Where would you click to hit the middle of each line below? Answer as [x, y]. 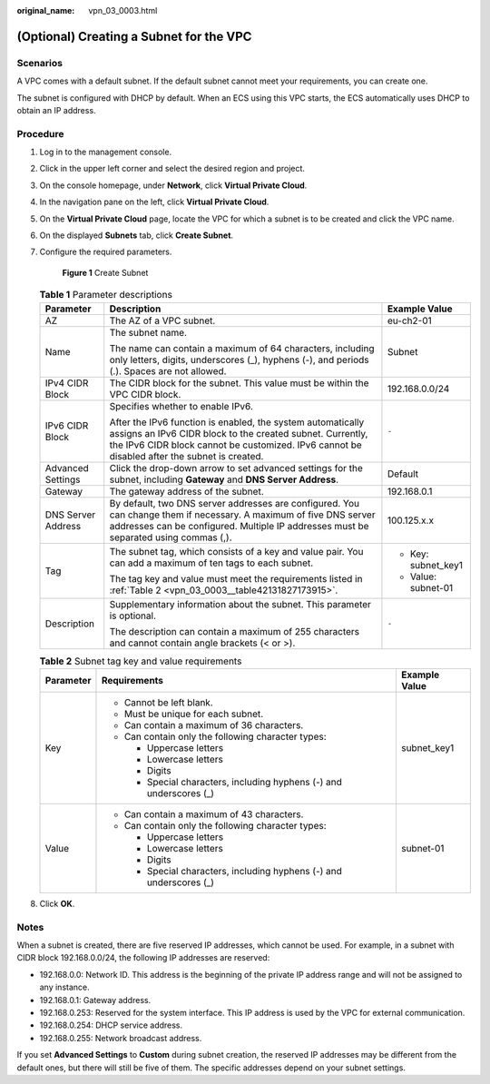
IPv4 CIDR [67, 383]
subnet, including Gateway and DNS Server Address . [224, 479]
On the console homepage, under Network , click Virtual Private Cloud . [173, 185]
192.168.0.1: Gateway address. [95, 1000]
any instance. [64, 987]
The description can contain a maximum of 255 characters [235, 631]
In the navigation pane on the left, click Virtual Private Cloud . [154, 202]
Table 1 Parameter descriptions [106, 295]
